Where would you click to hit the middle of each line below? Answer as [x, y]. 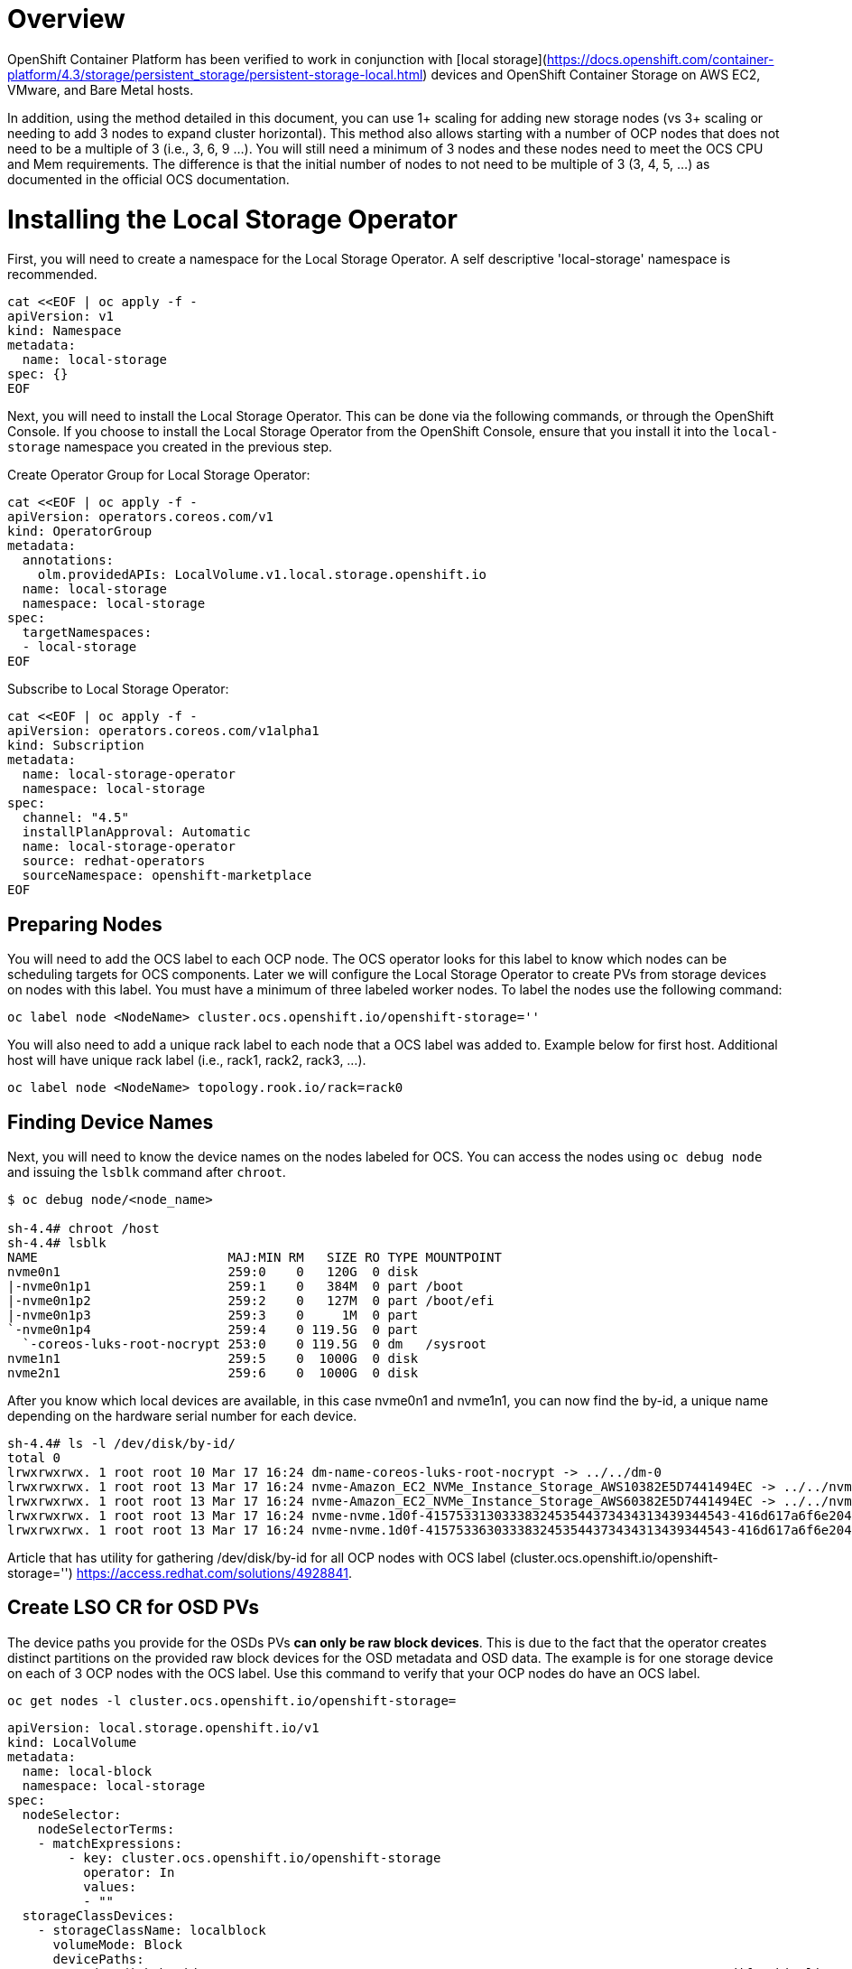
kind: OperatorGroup [80, 532]
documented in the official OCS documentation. [148, 179]
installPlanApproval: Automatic [136, 832]
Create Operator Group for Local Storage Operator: [159, 475]
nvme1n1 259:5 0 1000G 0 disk [213, 1358]
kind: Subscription [76, 746]
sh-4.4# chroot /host [83, 1228]
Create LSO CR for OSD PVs [133, 1608]
